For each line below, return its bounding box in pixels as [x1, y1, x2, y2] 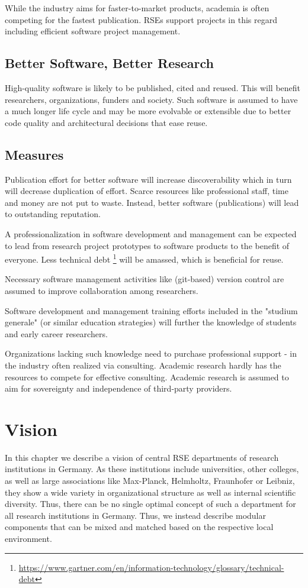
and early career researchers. [5, 327, 108, 340]
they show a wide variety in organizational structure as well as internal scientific [5, 486, 296, 498]
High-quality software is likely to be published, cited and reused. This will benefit [5, 81, 301, 93]
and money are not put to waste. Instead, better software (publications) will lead [5, 196, 299, 208]
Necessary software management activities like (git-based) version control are [5, 273, 284, 285]
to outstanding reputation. [5, 208, 101, 220]
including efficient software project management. [5, 25, 181, 37]
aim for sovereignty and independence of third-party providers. [5, 382, 232, 395]
